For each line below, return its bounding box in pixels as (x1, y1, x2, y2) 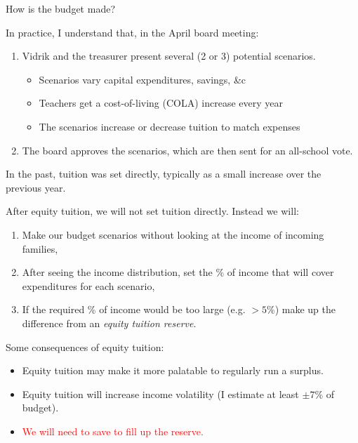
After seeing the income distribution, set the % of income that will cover (22, 265, 334, 279)
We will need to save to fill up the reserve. (22, 423, 204, 438)
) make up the (274, 302, 336, 317)
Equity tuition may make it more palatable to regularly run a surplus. (22, 363, 324, 378)
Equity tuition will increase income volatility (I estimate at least (22, 386, 299, 401)
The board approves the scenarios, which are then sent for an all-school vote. (22, 143, 353, 157)
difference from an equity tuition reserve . (22, 315, 197, 330)
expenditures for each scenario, (22, 278, 155, 293)
